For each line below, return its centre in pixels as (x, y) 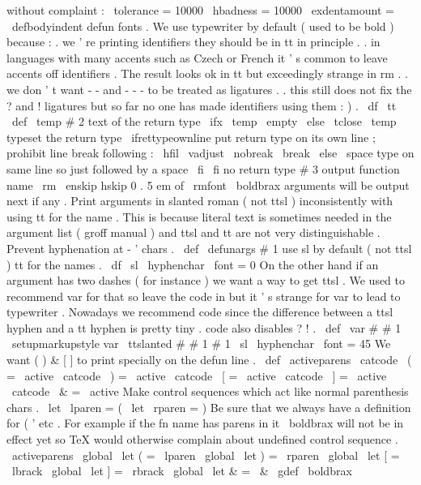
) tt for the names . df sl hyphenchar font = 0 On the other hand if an (193, 264)
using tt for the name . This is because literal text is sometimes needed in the (199, 216)
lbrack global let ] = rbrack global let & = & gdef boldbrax (182, 471)
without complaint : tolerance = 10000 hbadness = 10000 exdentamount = (200, 10)
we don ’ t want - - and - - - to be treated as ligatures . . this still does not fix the (209, 89)
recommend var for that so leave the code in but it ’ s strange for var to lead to (204, 296)
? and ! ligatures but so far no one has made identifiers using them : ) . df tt (202, 105)
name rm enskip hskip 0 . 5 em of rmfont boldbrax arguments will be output (208, 185)
